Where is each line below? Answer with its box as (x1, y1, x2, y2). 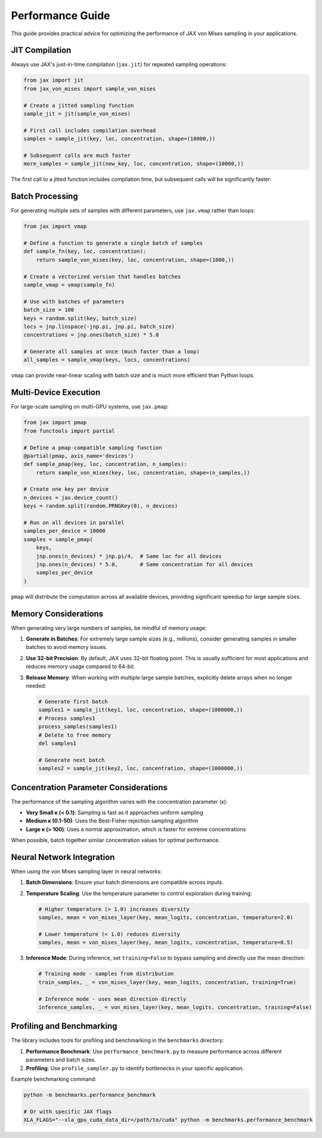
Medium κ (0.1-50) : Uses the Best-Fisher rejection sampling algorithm (26, 817, 199, 824)
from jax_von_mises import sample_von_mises (23, 85, 156, 92)
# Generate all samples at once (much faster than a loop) (23, 348, 200, 355)
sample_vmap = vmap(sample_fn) (23, 281, 116, 288)
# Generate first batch (38, 698, 109, 705)
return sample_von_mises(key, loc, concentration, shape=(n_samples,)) (36, 469, 250, 476)
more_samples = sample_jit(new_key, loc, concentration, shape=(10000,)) (23, 160, 244, 167)
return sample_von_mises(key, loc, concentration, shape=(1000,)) (36, 256, 235, 263)
